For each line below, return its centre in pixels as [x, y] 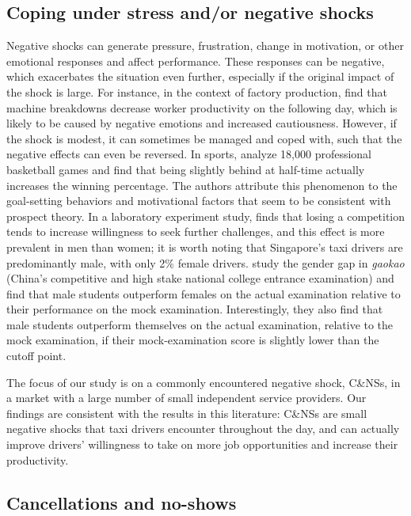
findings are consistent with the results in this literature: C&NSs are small [187, 413]
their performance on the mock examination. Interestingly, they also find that [195, 309]
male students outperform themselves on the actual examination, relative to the [200, 324]
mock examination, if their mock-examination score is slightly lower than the [193, 340]
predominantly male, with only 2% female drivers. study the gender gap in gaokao [205, 262]
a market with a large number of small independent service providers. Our [186, 398]
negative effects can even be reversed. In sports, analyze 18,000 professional [189, 154]
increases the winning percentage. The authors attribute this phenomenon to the [202, 185]
